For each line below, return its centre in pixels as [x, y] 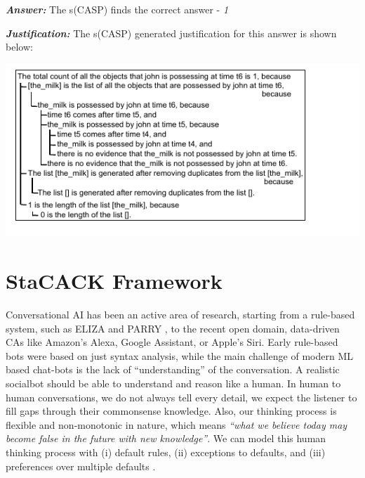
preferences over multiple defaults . [81, 466]
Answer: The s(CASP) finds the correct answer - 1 [117, 9]
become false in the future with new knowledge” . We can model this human [166, 438]
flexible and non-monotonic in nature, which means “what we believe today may [177, 424]
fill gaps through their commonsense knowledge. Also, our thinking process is [171, 411]
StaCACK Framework [114, 281]
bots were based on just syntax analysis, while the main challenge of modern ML [179, 355]
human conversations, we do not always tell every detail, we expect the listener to [181, 397]
